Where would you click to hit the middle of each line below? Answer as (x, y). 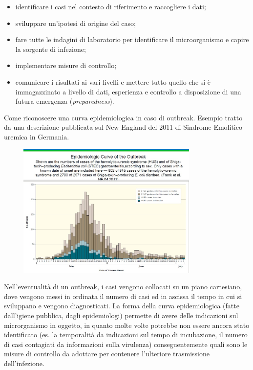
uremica (16, 136)
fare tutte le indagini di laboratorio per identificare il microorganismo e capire (132, 39)
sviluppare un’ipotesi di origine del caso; (75, 23)
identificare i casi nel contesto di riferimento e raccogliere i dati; (111, 6)
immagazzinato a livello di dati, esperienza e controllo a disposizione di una (128, 91)
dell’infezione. (24, 363)
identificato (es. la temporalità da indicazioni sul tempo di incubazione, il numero (126, 335)
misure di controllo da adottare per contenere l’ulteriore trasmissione (107, 354)
